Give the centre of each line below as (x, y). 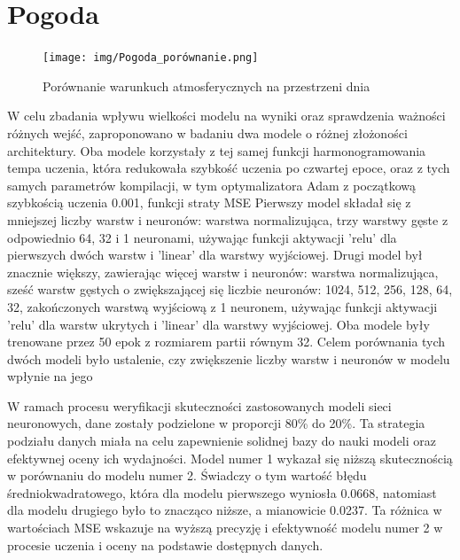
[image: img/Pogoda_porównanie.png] (151, 58)
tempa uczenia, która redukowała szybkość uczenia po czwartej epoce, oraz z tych (229, 168)
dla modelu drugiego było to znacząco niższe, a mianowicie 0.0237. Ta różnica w (225, 510)
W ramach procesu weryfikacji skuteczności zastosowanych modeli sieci (199, 405)
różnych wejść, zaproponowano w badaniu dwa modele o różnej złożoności (207, 132)
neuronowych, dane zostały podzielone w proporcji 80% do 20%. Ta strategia (216, 423)
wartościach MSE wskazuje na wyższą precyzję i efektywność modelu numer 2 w (225, 528)
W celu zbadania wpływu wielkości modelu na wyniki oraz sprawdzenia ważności (226, 116)
